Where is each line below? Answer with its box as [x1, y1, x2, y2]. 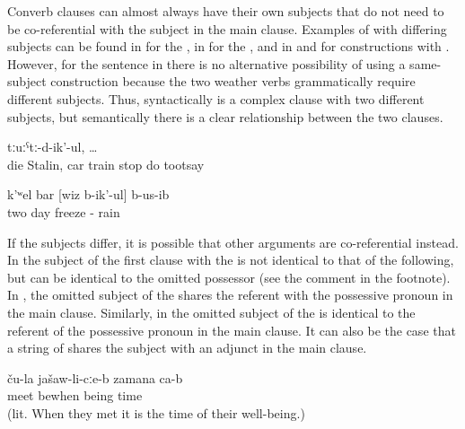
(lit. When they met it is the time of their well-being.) [7, 403, 305, 422]
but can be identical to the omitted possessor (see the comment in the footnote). [7, 267, 451, 286]
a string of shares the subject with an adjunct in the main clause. [7, 338, 367, 357]
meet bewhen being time [7, 386, 143, 405]
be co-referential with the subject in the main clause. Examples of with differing [7, 19, 447, 38]
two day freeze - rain [7, 202, 120, 221]
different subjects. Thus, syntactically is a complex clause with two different [7, 89, 425, 108]
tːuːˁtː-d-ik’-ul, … [7, 137, 98, 156]
